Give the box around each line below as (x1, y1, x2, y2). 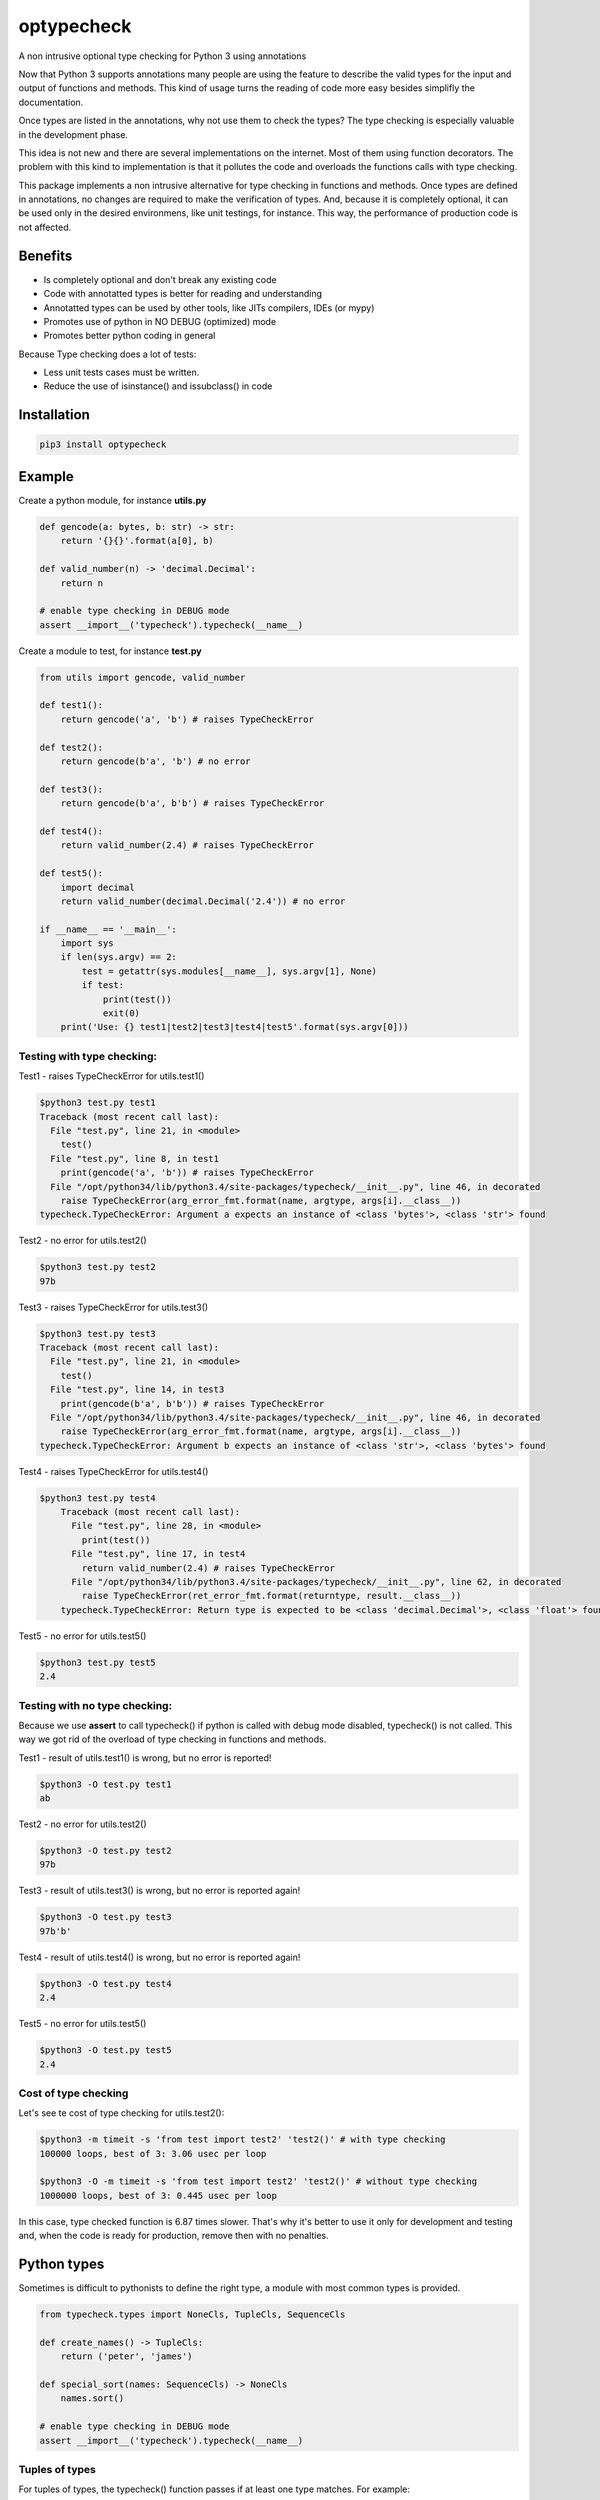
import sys (60, 938, 114, 949)
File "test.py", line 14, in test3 (50, 1384, 225, 1395)
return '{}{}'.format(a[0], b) (60, 535, 214, 547)
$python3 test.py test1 (39, 1097, 157, 1109)
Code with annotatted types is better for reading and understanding (43, 288, 323, 300)
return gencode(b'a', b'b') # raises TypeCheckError (60, 798, 325, 809)
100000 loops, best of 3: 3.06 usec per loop (39, 2148, 267, 2159)
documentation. (18, 96, 84, 108)
